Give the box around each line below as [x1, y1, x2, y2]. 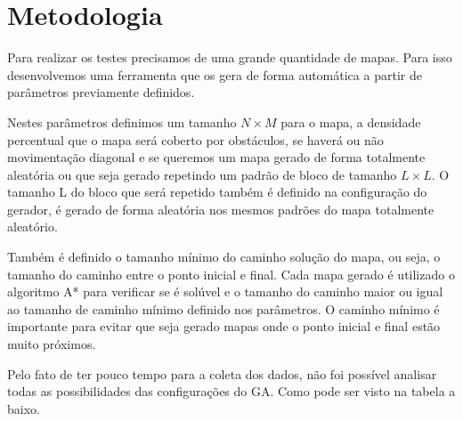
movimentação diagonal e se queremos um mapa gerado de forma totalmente [7, 148, 426, 166]
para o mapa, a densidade [280, 112, 421, 131]
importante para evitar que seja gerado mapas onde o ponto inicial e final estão [7, 317, 441, 336]
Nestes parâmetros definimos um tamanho [7, 112, 237, 131]
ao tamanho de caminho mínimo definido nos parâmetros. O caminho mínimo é [7, 299, 440, 318]
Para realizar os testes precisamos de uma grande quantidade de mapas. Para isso [7, 48, 452, 67]
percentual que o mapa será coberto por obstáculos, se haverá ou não [7, 130, 384, 149]
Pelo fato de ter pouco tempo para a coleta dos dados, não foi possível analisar [7, 364, 437, 383]
